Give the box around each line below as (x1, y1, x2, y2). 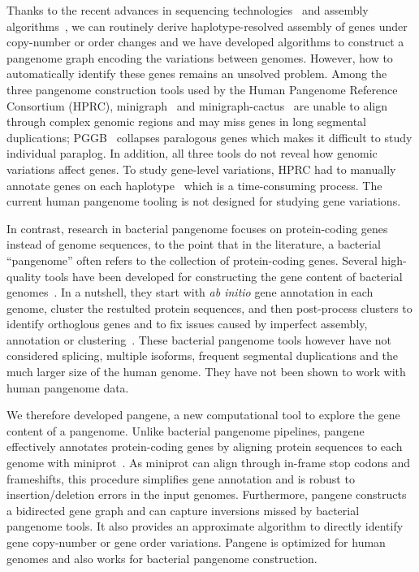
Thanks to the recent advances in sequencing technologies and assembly (6, 2, 369, 18)
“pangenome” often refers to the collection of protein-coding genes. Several (6, 251, 378, 268)
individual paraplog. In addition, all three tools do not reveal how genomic (6, 145, 378, 162)
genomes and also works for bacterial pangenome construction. (6, 549, 317, 566)
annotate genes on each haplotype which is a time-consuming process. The (6, 176, 382, 193)
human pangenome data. (6, 379, 129, 396)
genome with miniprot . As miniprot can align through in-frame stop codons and (6, 454, 411, 471)
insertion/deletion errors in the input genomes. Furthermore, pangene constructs (6, 486, 407, 503)
